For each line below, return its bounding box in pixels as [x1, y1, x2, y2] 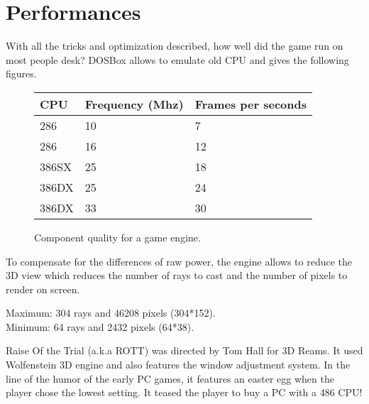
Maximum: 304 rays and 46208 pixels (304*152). [6, 305, 216, 320]
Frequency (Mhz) [84, 95, 184, 112]
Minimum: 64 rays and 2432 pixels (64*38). [6, 319, 194, 334]
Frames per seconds [194, 95, 307, 112]
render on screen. [6, 281, 80, 296]
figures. [6, 66, 37, 81]
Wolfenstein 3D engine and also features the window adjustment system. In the [6, 357, 351, 372]
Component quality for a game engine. [34, 229, 201, 244]
